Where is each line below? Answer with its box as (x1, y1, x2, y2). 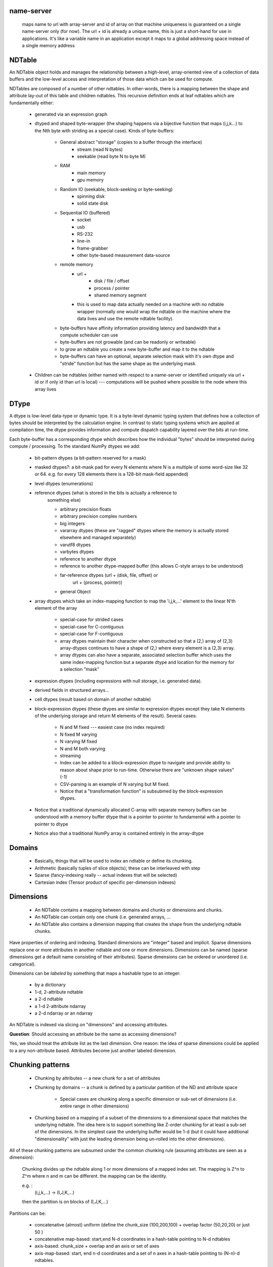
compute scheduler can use (60, 332, 118, 338)
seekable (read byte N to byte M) (77, 154, 146, 159)
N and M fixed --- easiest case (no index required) (60, 724, 165, 730)
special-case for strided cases (60, 616, 124, 623)
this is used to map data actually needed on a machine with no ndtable (77, 302, 224, 308)
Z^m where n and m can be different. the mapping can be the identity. (22, 1173, 167, 1179)
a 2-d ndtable (34, 996, 63, 1002)
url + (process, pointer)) (72, 579, 123, 585)
